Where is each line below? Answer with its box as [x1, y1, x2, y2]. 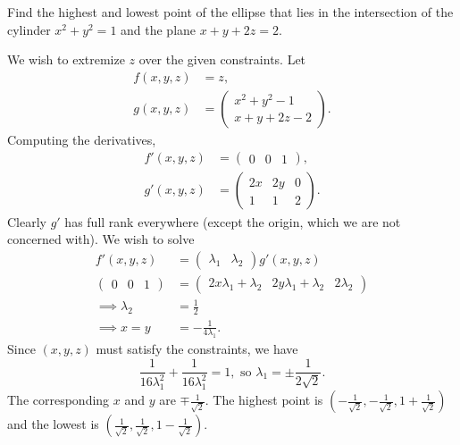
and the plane [121, 20, 197, 38]
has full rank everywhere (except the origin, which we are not [64, 212, 401, 231]
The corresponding [7, 390, 110, 409]
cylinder [7, 20, 51, 38]
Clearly [7, 212, 46, 231]
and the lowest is [7, 415, 99, 433]
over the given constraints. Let [138, 50, 306, 69]
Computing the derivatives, [7, 130, 156, 148]
